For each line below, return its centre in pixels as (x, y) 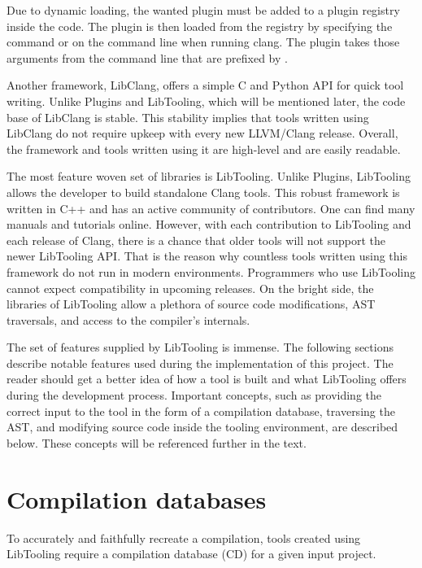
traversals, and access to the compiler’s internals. (128, 319)
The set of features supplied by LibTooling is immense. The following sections (200, 347)
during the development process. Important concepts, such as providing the (194, 395)
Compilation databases (137, 498)
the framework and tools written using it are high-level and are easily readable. (204, 149)
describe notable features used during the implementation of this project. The (200, 363)
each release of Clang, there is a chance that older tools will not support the (196, 240)
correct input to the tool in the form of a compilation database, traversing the (201, 411)
